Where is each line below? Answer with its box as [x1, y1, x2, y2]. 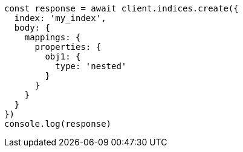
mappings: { [24, 32, 81, 42]
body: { [14, 23, 50, 32]
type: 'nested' [55, 61, 127, 71]
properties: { [34, 42, 102, 52]
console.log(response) [4, 119, 112, 129]
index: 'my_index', [14, 13, 106, 23]
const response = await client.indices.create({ [4, 4, 239, 13]
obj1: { [45, 52, 81, 61]
